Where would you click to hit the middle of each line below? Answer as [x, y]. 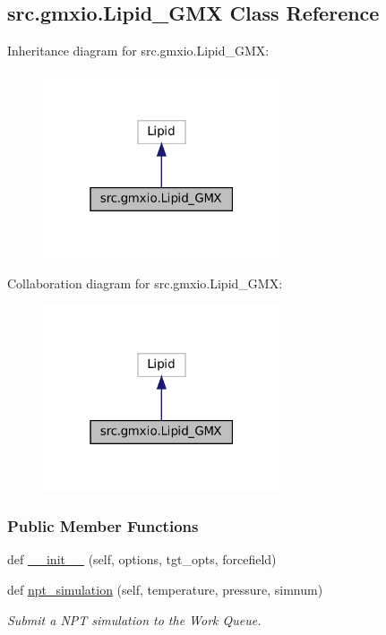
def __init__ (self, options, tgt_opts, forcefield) [142, 559]
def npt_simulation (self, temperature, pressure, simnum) [165, 589]
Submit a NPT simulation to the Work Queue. [134, 619]
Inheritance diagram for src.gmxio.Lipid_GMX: [138, 51]
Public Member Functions [103, 526]
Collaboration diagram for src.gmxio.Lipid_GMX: [145, 283]
